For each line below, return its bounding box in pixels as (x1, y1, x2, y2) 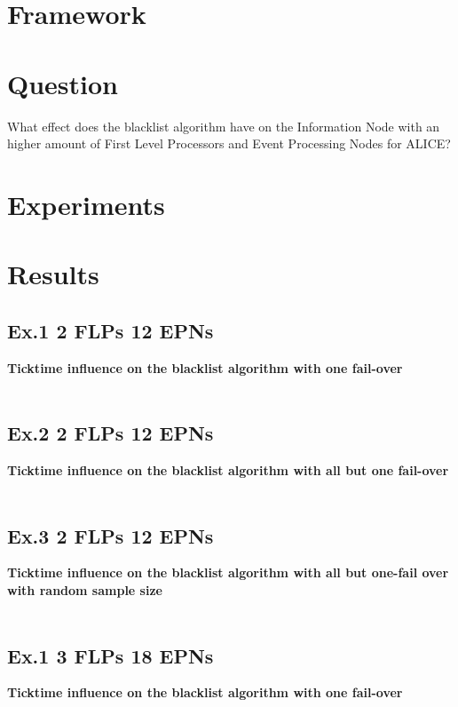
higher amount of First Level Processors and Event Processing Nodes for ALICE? (7, 134, 451, 153)
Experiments (7, 186, 165, 222)
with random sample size (7, 581, 162, 600)
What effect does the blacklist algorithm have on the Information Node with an (7, 116, 440, 135)
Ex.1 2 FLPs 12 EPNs (7, 316, 214, 344)
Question (7, 65, 118, 101)
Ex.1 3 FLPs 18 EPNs (7, 641, 214, 669)
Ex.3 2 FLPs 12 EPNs (7, 521, 214, 549)
